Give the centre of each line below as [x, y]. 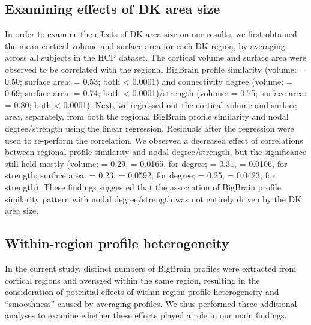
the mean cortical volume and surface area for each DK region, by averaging [145, 45]
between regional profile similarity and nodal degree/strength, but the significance [156, 152]
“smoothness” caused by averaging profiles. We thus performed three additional [151, 303]
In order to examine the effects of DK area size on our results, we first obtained [151, 34]
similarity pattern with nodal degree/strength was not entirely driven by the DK [153, 199]
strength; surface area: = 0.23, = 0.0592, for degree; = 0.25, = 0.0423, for [140, 175]
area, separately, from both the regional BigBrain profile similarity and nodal [147, 116]
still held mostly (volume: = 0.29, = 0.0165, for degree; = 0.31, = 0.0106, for [146, 163]
